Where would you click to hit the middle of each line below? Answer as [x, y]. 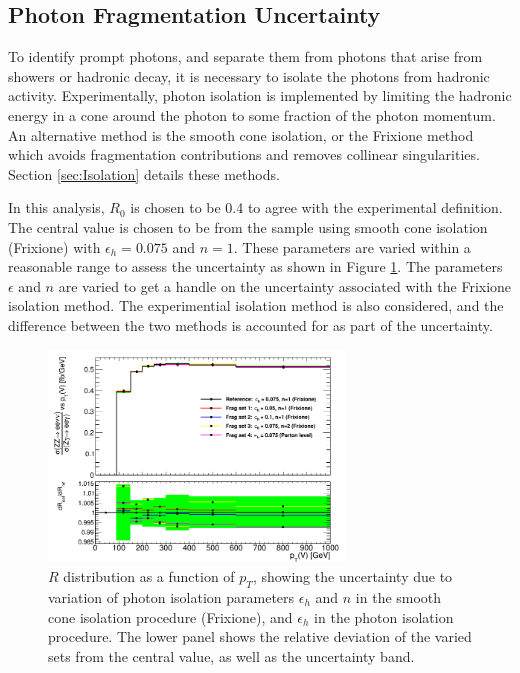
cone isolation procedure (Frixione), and [170, 616]
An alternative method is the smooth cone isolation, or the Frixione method [241, 134]
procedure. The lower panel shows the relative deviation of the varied [260, 636]
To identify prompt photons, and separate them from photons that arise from [245, 56]
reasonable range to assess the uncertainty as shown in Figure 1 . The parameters [255, 266]
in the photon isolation [384, 616]
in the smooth [398, 597]
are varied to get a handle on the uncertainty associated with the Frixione [285, 285]
